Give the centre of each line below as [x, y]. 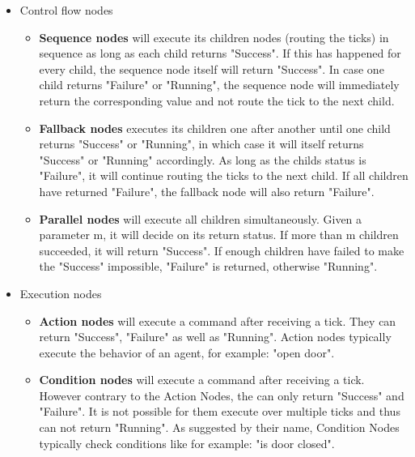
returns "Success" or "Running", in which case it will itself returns [201, 144]
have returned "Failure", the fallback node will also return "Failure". [207, 191]
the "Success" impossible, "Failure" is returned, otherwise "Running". [208, 266]
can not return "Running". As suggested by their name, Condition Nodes [219, 427]
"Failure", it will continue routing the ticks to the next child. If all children [224, 175]
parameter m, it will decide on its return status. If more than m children [219, 235]
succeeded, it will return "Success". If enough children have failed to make [222, 250]
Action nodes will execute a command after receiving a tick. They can [218, 320]
